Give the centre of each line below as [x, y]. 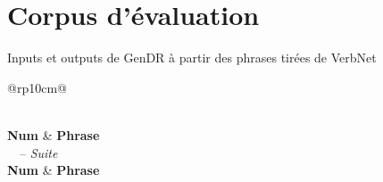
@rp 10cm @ [37, 87]
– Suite [38, 152]
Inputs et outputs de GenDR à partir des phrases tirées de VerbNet [192, 58]
